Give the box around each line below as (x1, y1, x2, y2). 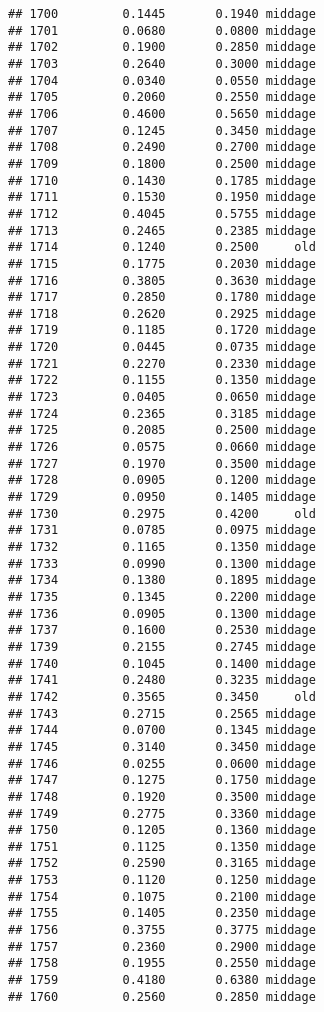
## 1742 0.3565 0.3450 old (8, 689, 316, 704)
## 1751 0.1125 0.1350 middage (8, 839, 316, 854)
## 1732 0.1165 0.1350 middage (8, 540, 316, 554)
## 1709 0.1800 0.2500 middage (8, 156, 316, 171)
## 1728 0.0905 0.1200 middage (8, 473, 316, 488)
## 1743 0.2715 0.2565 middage (8, 706, 316, 721)
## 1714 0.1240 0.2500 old (8, 240, 316, 255)
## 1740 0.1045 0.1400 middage (8, 656, 316, 671)
